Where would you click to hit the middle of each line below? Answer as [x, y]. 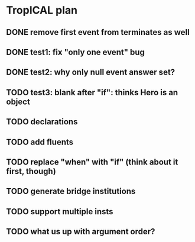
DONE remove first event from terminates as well [98, 32]
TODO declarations [42, 122]
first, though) [31, 171]
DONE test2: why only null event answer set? [91, 72]
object [18, 101]
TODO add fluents [40, 142]
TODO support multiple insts [60, 212]
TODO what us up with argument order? [81, 232]
